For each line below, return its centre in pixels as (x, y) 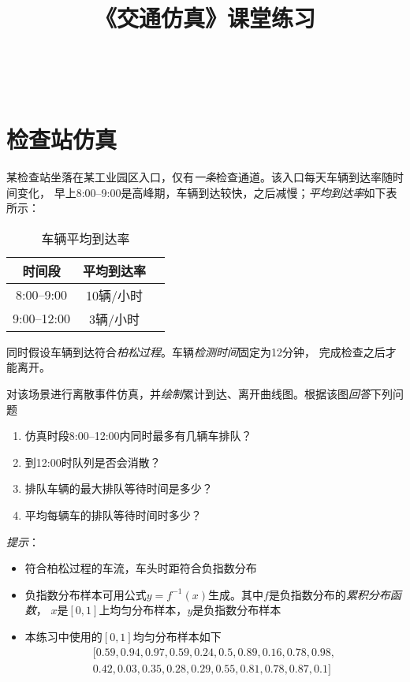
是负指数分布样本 (237, 610)
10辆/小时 (114, 295)
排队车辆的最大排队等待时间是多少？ (119, 488)
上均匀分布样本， (143, 610)
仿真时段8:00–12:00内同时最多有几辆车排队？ (138, 436)
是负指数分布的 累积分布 (329, 594)
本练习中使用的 (63, 636)
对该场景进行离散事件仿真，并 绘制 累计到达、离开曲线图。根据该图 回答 (188, 394)
